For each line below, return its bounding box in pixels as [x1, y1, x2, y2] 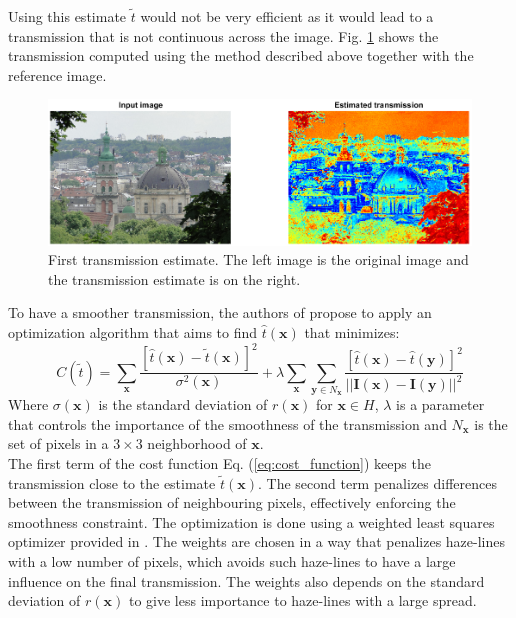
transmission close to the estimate [8, 472, 216, 493]
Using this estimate [8, 6, 127, 26]
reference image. [8, 64, 107, 85]
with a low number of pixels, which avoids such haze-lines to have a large [8, 550, 456, 571]
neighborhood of [147, 433, 247, 454]
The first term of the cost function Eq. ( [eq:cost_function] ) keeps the [8, 453, 431, 474]
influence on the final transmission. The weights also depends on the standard [8, 570, 485, 591]
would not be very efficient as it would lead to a [140, 6, 434, 26]
